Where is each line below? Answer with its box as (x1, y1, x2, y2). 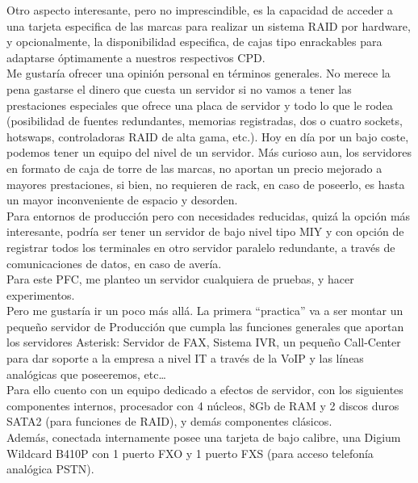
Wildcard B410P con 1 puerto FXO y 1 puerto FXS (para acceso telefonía (6, 444, 374, 461)
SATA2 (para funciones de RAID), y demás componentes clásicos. (6, 413, 332, 430)
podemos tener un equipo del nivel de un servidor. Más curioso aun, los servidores (6, 144, 412, 161)
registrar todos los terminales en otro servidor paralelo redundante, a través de (6, 238, 395, 255)
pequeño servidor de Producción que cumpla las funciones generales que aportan (6, 317, 404, 334)
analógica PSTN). (6, 460, 94, 477)
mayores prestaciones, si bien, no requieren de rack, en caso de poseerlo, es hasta (6, 175, 405, 192)
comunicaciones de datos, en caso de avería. (6, 254, 222, 271)
